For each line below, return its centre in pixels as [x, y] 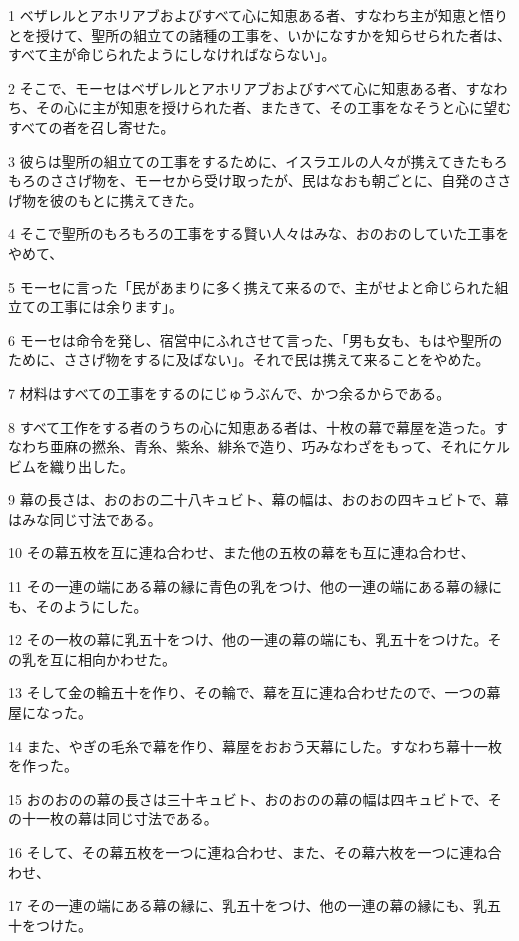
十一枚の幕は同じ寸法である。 [119, 818]
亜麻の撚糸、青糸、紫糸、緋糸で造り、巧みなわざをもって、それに [266, 446]
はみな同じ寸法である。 [85, 518]
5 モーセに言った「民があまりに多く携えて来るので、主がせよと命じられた [251, 286]
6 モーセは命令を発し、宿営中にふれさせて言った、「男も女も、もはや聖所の [255, 339]
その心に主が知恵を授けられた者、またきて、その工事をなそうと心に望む [273, 107]
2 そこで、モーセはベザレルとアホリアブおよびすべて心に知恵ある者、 [237, 87]
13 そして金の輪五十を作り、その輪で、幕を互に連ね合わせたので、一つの [247, 692]
